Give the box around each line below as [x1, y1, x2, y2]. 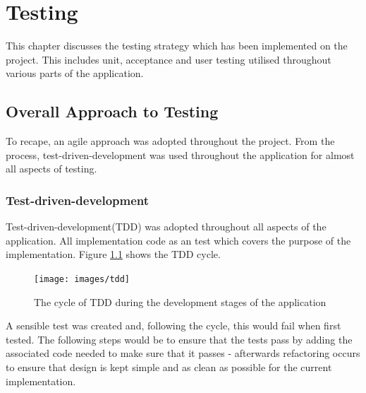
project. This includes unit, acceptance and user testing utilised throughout [6, 52, 331, 66]
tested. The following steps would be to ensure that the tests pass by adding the [6, 332, 353, 346]
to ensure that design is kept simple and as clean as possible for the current [6, 359, 332, 374]
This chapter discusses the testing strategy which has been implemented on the [6, 38, 348, 53]
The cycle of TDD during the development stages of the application [34, 294, 327, 309]
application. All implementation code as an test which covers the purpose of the [6, 233, 351, 247]
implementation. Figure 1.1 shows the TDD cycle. [6, 247, 221, 262]
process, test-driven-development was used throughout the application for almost [6, 147, 355, 162]
